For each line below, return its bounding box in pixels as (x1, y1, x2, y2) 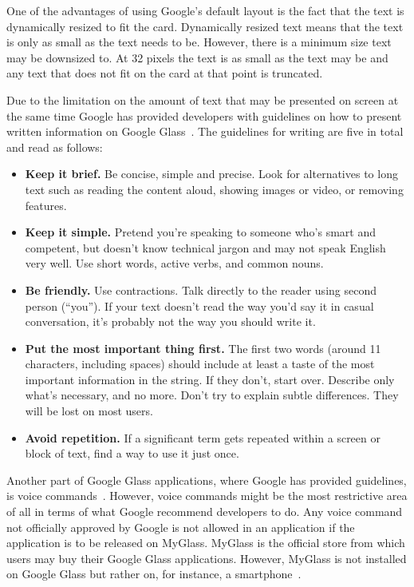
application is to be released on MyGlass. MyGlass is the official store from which (6, 534, 405, 551)
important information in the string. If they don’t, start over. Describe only (25, 371, 395, 387)
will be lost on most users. (25, 403, 153, 419)
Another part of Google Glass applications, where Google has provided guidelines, (6, 471, 407, 488)
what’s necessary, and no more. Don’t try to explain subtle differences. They (25, 387, 399, 403)
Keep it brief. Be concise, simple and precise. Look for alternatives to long (25, 165, 398, 182)
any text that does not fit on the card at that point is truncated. (6, 65, 323, 81)
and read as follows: (6, 138, 103, 155)
